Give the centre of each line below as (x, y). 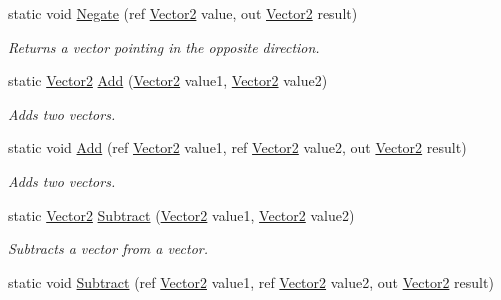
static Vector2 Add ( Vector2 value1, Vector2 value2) (168, 80)
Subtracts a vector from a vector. (108, 248)
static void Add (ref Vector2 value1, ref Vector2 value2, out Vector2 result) (237, 147)
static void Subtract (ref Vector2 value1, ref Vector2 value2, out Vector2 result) (251, 281)
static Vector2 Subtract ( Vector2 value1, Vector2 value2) (181, 214)
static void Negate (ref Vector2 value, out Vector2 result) (183, 13)
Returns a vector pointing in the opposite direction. (164, 46)
